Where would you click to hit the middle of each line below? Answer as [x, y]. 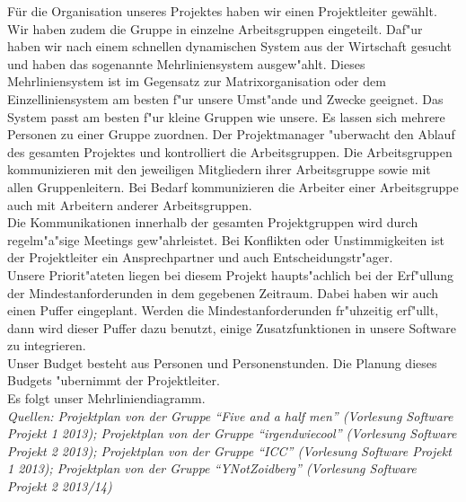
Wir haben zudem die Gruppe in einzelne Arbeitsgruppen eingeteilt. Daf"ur [215, 28]
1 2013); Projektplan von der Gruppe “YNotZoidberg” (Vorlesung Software [212, 468]
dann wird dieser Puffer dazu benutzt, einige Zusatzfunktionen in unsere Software [232, 327]
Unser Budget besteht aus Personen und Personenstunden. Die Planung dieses [222, 362]
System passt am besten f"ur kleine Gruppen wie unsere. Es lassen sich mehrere [226, 116]
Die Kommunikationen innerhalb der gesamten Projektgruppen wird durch [213, 222]
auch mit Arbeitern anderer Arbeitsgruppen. [130, 204]
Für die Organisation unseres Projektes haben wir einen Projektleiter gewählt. [222, 11]
